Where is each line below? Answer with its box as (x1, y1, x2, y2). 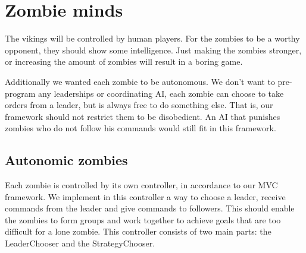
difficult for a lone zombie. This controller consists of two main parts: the (5, 225, 271, 238)
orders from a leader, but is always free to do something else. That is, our (5, 99, 273, 111)
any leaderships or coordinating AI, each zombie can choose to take (38, 87, 284, 99)
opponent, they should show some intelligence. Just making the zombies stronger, (5, 43, 302, 56)
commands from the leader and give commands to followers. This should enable (5, 202, 295, 214)
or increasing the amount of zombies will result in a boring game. (5, 55, 243, 68)
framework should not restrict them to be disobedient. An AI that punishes (5, 110, 280, 122)
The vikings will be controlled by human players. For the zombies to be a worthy (5, 32, 300, 45)
